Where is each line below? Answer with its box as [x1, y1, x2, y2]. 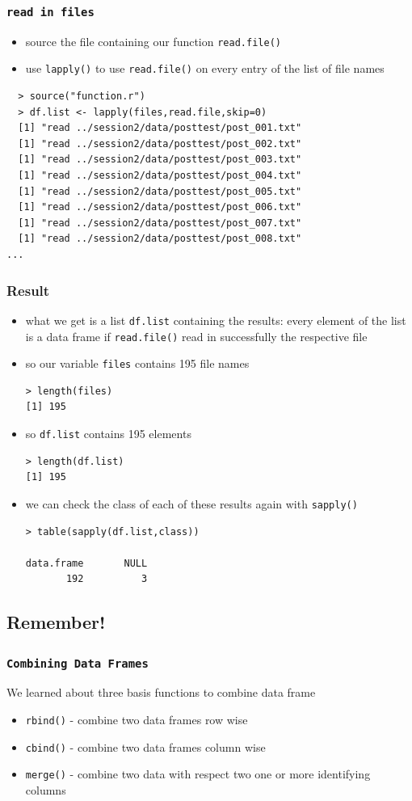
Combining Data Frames [6, 656, 149, 670]
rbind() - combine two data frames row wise [25, 711, 248, 728]
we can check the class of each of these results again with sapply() [25, 495, 358, 512]
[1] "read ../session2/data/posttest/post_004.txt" [18, 170, 302, 182]
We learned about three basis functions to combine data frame [6, 684, 316, 701]
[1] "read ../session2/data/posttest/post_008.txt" [18, 233, 302, 245]
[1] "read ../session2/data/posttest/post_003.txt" [18, 154, 302, 166]
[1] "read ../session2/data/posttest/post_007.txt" [18, 217, 302, 229]
